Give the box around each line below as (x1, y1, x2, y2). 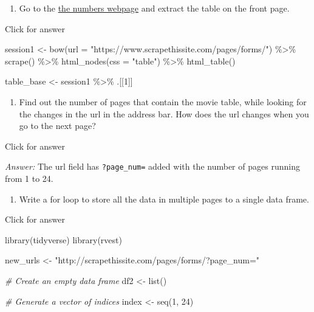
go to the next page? (19, 119, 96, 132)
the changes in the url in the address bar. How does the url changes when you (19, 107, 309, 120)
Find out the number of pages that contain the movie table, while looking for (19, 95, 307, 108)
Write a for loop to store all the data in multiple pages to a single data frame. (19, 192, 309, 205)
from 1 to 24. (5, 172, 53, 184)
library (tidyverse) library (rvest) (5, 233, 122, 246)
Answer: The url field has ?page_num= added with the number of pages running (5, 160, 300, 173)
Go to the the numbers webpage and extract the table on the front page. (19, 2, 290, 14)
